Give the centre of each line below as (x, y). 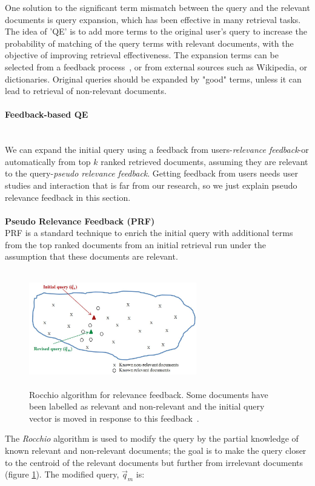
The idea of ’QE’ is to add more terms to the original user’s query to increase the (156, 31)
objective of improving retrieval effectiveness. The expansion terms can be (142, 55)
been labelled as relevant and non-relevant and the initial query (147, 406)
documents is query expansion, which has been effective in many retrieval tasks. (153, 19)
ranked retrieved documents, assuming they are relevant (204, 161)
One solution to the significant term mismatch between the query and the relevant (157, 7)
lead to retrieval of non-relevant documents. (86, 91)
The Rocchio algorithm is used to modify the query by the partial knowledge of (152, 438)
